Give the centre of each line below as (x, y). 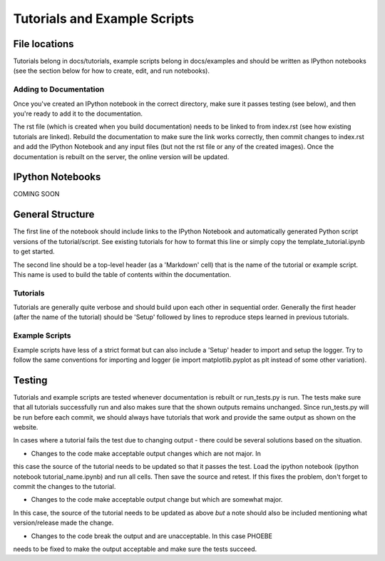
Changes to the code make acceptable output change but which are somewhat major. (157, 500)
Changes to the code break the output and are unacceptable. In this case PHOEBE (152, 536)
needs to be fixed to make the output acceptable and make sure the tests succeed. (135, 549)
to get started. (34, 252)
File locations (43, 44)
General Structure (54, 214)
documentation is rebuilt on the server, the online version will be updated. (121, 156)
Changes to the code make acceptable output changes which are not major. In (146, 453)
